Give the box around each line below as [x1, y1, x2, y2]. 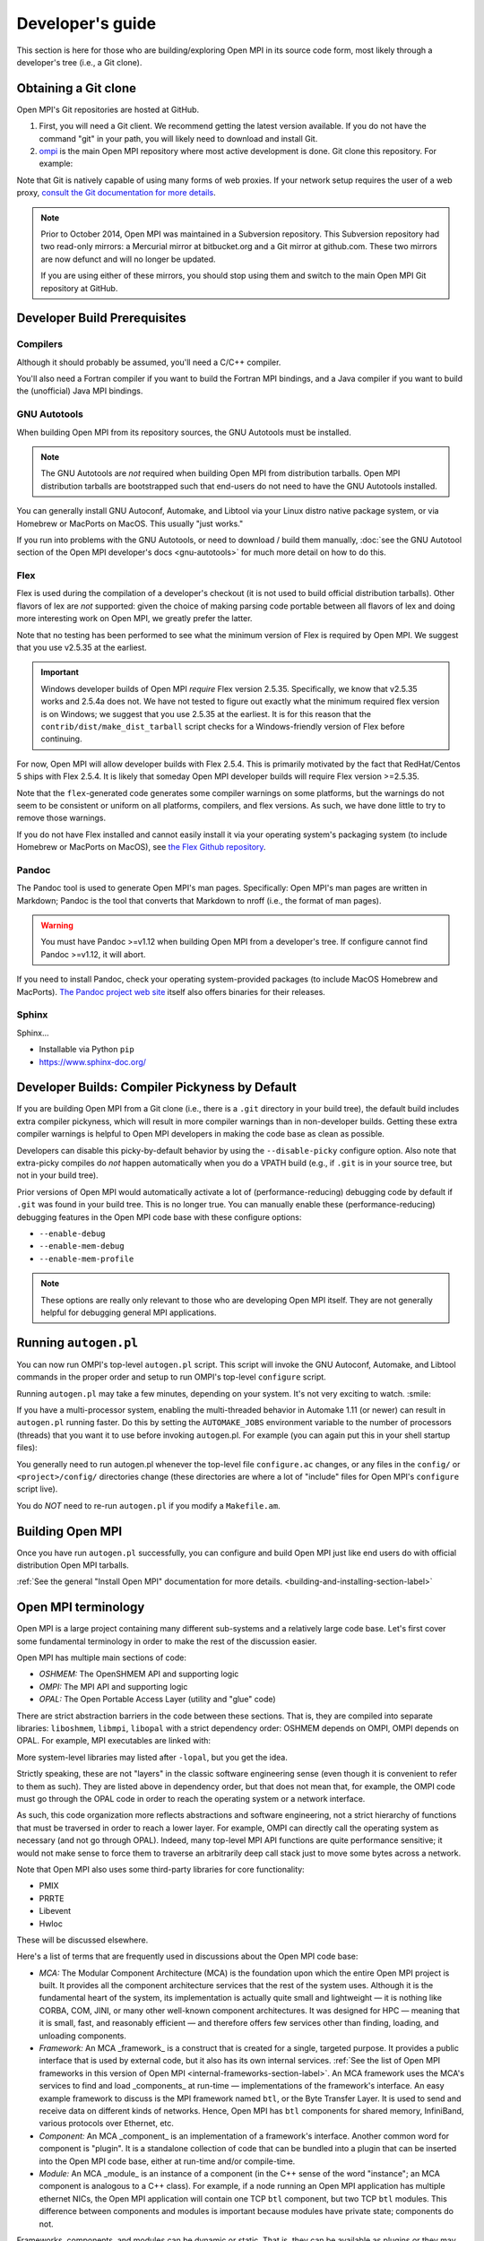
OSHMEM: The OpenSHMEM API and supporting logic [39, 1668, 239, 1680]
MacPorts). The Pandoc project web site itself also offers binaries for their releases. [16, 986, 326, 997]
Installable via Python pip [39, 1044, 134, 1055]
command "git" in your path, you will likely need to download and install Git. [39, 133, 318, 143]
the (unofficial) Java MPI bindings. [16, 385, 143, 396]
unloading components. [39, 2030, 127, 2041]
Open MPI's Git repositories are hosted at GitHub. [16, 104, 200, 115]
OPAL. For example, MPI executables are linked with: [16, 1735, 211, 1746]
